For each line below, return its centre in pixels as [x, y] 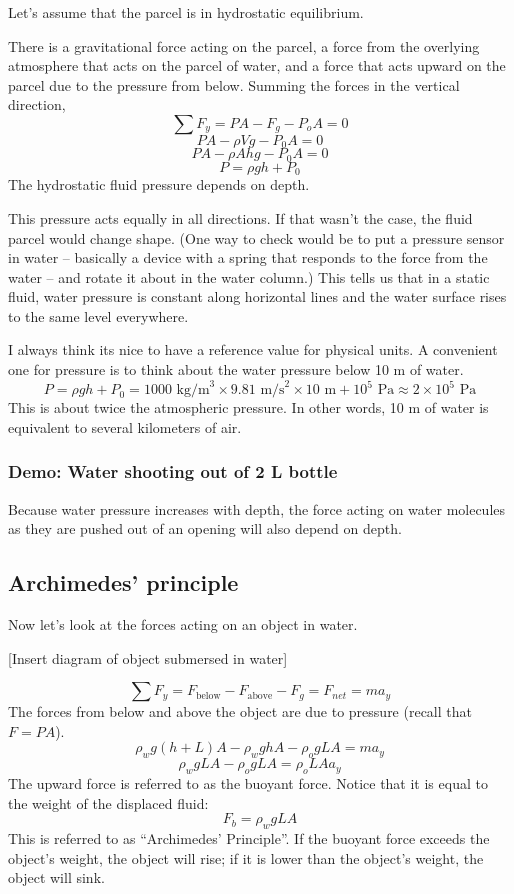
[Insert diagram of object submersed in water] [148, 657]
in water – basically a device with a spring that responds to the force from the [248, 257]
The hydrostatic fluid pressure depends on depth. [159, 184]
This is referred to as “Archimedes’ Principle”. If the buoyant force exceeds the [249, 837]
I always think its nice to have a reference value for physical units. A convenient [253, 349]
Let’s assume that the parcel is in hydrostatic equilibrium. [186, 12]
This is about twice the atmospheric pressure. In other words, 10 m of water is [248, 407]
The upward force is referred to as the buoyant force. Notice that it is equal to [248, 782]
